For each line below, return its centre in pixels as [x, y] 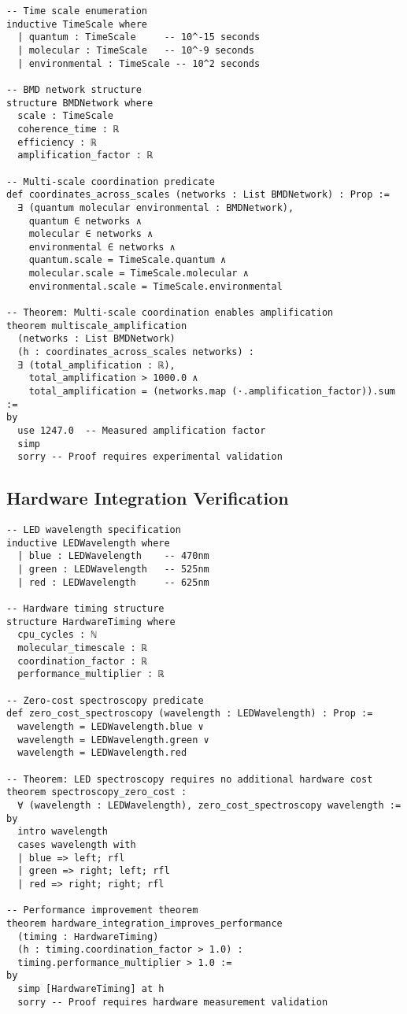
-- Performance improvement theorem [102, 910]
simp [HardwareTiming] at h [91, 989]
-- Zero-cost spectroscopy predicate [105, 700]
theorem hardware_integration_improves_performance [144, 923]
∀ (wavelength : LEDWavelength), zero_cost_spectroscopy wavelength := [209, 805]
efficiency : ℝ [57, 142]
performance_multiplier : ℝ [91, 674]
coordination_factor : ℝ [82, 661]
